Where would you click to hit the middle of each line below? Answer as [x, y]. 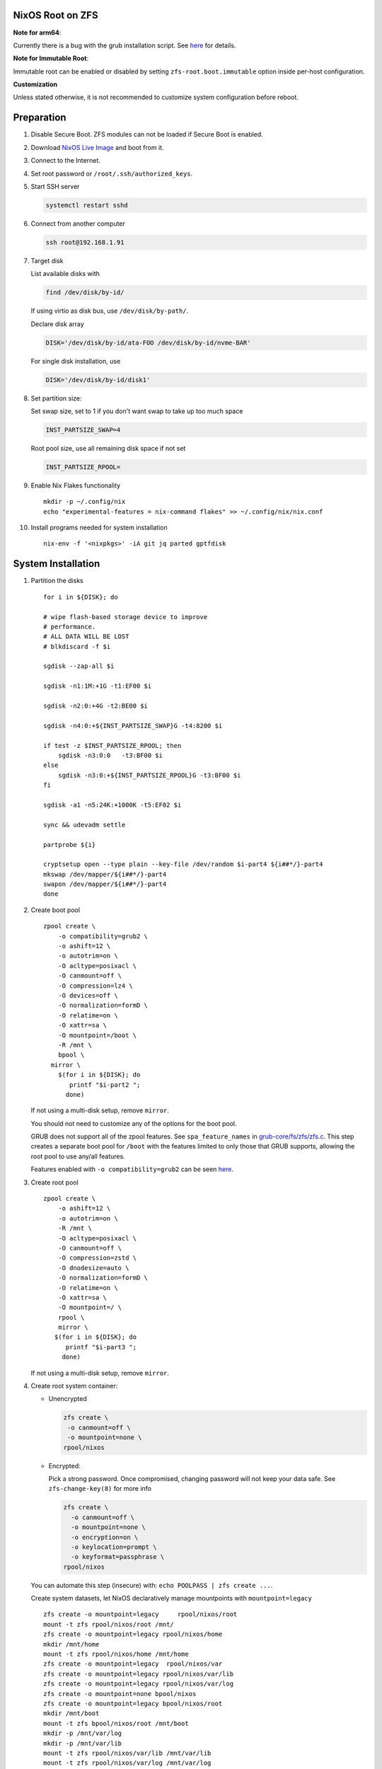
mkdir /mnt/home [71, 1644]
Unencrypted [68, 1399]
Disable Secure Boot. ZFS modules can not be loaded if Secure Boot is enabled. [147, 134]
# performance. [70, 627]
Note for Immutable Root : [51, 58]
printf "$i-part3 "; [101, 1347]
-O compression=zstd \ [97, 1258]
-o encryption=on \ [105, 1537]
